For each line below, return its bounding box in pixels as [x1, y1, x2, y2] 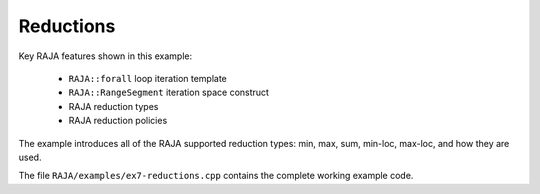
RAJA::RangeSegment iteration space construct [68, 86, 270, 99]
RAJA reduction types [68, 100, 159, 112]
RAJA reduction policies [68, 115, 168, 127]
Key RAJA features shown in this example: [18, 50, 193, 62]
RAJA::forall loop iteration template [68, 72, 227, 84]
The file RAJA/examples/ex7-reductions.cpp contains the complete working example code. [18, 170, 414, 182]
